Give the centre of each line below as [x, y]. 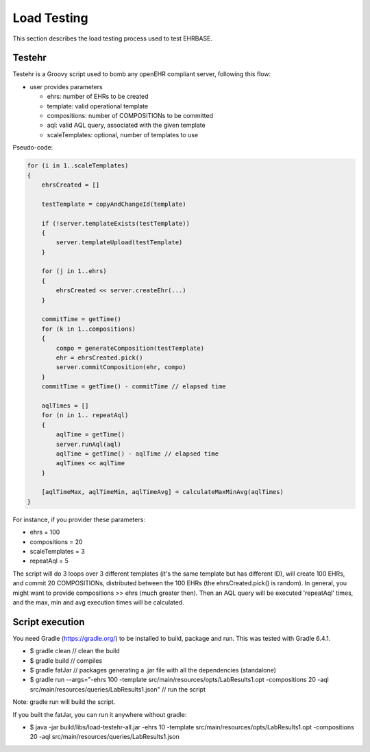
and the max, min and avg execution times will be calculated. [98, 602]
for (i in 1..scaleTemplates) [78, 166]
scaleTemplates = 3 [57, 551]
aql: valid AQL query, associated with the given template [126, 125]
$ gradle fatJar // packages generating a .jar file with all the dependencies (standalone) [153, 670]
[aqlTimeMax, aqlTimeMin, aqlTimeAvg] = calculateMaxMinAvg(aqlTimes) [163, 492]
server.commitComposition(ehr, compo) [121, 367]
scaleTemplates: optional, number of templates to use [123, 134]
